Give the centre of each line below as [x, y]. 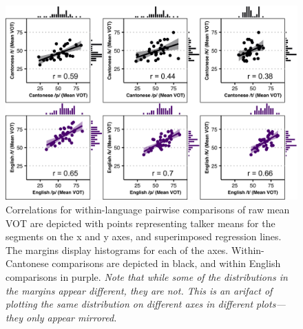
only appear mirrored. [72, 317]
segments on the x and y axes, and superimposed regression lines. [144, 236]
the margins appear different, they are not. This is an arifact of [139, 290]
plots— [271, 304]
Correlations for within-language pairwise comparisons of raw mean [148, 209]
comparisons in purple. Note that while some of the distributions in [147, 276]
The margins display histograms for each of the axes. [117, 250]
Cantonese [27, 263]
